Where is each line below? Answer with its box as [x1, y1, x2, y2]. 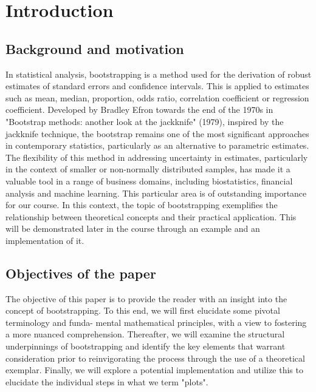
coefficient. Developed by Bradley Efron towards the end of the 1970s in [5, 103, 273, 116]
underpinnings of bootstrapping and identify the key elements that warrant [5, 340, 286, 353]
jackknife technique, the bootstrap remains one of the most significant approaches [5, 127, 309, 140]
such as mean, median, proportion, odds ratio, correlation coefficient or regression [5, 91, 309, 104]
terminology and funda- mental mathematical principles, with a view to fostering [5, 316, 307, 328]
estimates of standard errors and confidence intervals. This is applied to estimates [5, 79, 309, 92]
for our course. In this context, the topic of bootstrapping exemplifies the [5, 198, 278, 211]
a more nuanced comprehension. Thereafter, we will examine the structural [5, 328, 285, 340]
